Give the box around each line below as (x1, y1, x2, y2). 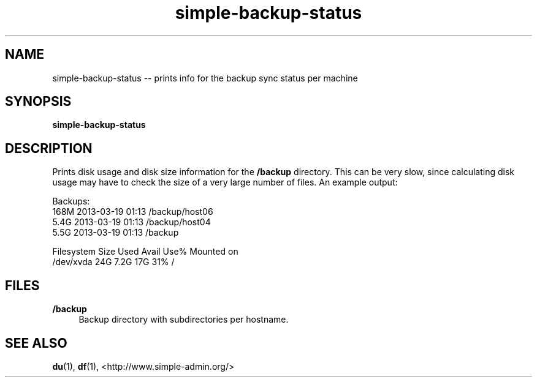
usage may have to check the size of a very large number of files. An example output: (52, 177, 398, 188)
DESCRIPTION (5, 140, 93, 156)
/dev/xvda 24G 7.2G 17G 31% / (52, 257, 175, 268)
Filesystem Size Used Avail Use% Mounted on (52, 246, 238, 257)
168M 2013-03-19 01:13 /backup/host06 (52, 206, 213, 217)
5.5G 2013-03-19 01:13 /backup (52, 227, 179, 238)
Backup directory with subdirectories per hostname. (78, 314, 289, 325)
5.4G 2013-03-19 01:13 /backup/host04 (52, 217, 211, 228)
